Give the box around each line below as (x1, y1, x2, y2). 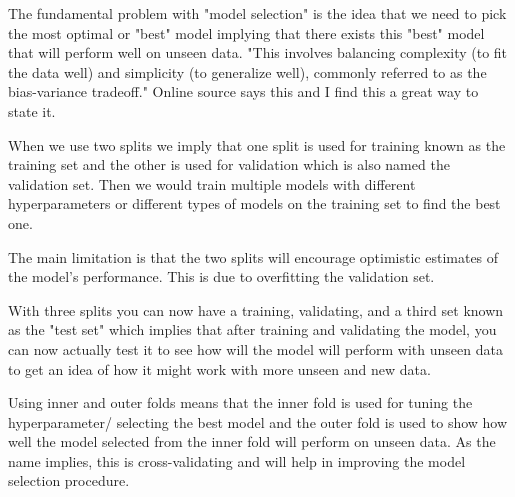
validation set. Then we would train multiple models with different (8, 173, 416, 194)
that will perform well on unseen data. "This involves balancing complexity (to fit (8, 42, 508, 63)
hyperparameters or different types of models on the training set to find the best (8, 193, 501, 214)
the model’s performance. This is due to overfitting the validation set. (8, 266, 435, 287)
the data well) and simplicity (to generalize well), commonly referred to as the (8, 61, 487, 82)
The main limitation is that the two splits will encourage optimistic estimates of (8, 246, 499, 267)
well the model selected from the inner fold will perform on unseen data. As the (8, 431, 496, 452)
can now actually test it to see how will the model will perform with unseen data (8, 338, 503, 359)
